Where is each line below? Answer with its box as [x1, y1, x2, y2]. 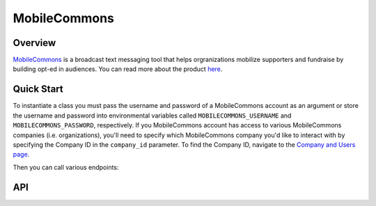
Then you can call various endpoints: [13, 163, 119, 171]
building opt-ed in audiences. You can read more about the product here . [13, 65, 223, 73]
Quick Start [13, 84, 63, 95]
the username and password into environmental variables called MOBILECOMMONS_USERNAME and [13, 111, 292, 120]
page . [13, 150, 30, 159]
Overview [13, 37, 56, 49]
